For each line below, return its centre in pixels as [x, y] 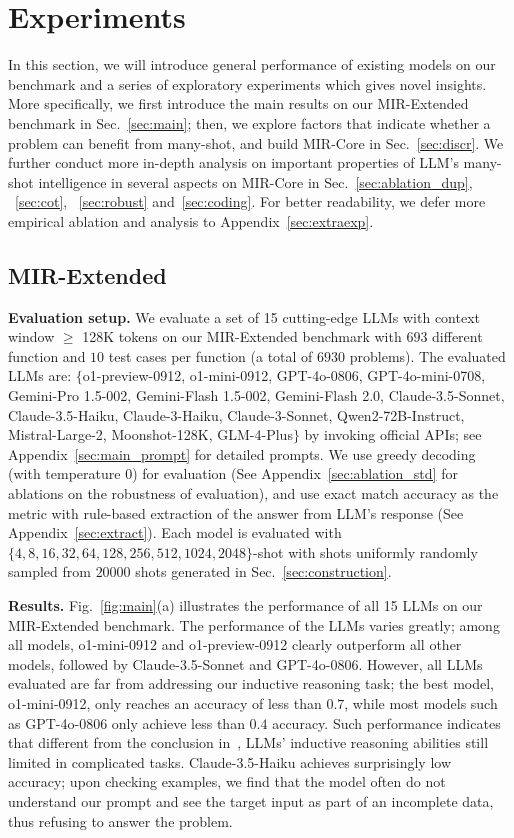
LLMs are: [40, 375]
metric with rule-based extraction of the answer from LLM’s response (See [236, 512]
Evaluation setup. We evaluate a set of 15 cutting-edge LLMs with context [244, 316]
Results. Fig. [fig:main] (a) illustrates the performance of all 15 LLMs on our [245, 604]
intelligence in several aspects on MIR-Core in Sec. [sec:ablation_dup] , [255, 181]
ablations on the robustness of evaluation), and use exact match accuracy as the [253, 493]
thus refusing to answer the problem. [120, 820]
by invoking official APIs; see [393, 434]
